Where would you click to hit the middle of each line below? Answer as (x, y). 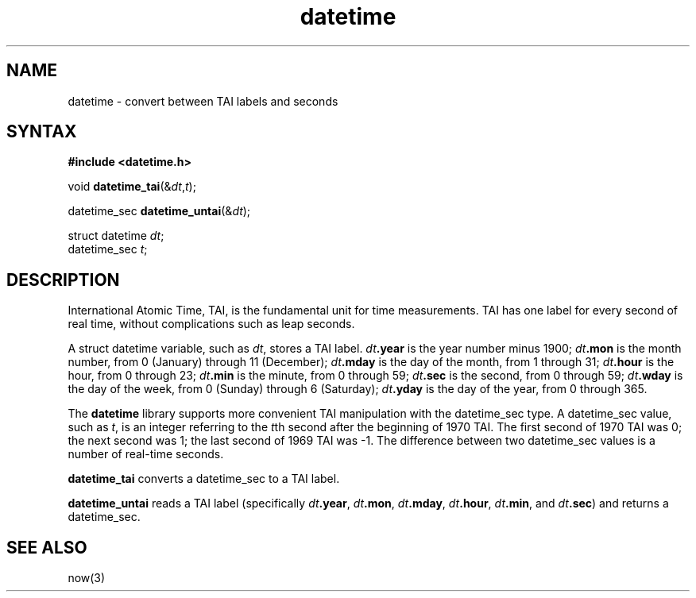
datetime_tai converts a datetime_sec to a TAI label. (204, 479)
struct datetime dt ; (116, 236)
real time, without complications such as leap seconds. (211, 324)
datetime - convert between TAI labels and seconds (203, 101)
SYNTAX (42, 132)
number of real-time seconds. (146, 454)
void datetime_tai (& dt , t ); (132, 187)
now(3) (87, 578)
